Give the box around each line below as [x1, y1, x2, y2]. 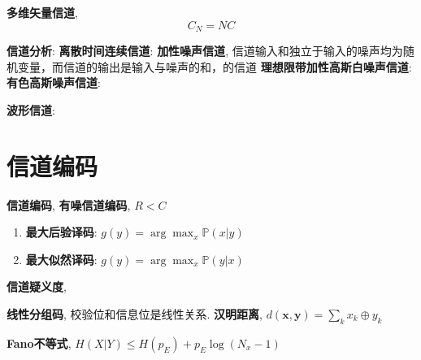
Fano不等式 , [7, 334, 72, 351]
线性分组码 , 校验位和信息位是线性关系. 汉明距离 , [7, 305, 263, 322]
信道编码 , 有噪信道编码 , [7, 196, 131, 213]
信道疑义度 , [7, 278, 67, 295]
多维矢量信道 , [7, 4, 78, 20]
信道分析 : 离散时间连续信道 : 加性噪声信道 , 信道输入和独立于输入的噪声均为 [7, 42, 403, 59]
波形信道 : [7, 101, 55, 118]
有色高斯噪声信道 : [7, 74, 101, 91]
